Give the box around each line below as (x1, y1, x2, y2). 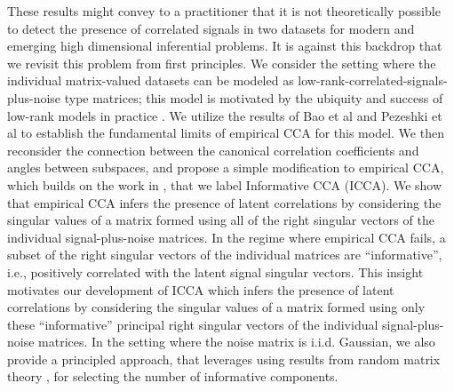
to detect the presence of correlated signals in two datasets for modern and (7, 19, 415, 37)
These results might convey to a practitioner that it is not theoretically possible (7, 2, 441, 20)
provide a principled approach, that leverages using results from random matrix (7, 349, 441, 368)
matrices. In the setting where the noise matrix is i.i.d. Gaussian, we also (38, 332, 435, 351)
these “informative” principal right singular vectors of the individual (7, 315, 378, 333)
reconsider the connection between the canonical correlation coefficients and (7, 140, 419, 159)
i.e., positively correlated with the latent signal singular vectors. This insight (7, 262, 424, 281)
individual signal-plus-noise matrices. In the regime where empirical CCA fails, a (7, 227, 446, 246)
